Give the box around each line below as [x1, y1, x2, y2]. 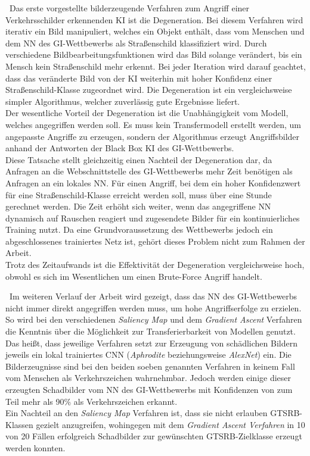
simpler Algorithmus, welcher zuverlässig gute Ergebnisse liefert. [5, 95, 240, 107]
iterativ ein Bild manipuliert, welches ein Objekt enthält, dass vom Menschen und [5, 25, 305, 38]
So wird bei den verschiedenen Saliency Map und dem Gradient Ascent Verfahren [5, 313, 302, 326]
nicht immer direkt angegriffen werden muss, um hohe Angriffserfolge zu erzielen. [5, 301, 302, 314]
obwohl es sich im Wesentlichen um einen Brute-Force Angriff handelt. [5, 270, 262, 282]
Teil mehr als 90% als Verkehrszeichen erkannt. [5, 395, 178, 407]
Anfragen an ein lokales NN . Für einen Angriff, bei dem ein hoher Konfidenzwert [5, 176, 301, 189]
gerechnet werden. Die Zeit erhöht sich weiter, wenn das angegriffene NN [5, 200, 271, 213]
